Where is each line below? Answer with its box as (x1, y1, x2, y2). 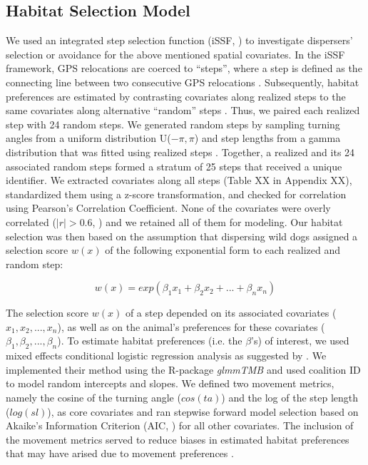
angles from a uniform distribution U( (6, 131, 171, 145)
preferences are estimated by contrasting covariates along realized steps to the (6, 88, 346, 103)
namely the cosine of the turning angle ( (6, 390, 181, 405)
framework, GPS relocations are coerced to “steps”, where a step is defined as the (6, 61, 362, 76)
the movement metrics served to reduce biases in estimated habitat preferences (6, 431, 349, 446)
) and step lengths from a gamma (194, 131, 341, 145)
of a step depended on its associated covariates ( (125, 305, 337, 320)
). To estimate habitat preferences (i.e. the (57, 333, 242, 348)
